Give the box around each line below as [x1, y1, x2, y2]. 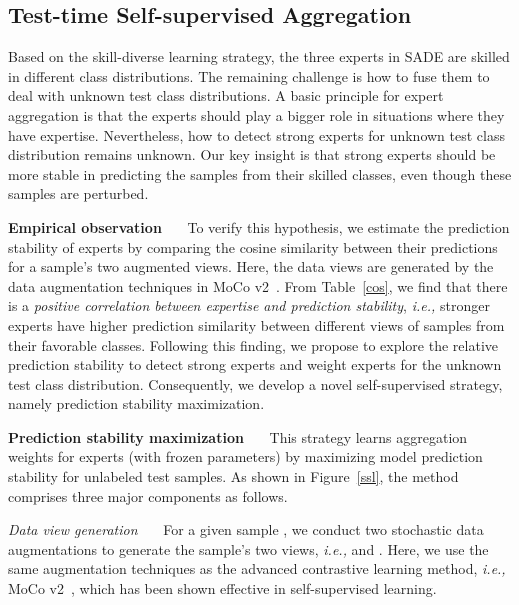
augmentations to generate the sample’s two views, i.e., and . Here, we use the [8, 538, 489, 559]
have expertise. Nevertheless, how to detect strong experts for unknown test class [8, 124, 505, 145]
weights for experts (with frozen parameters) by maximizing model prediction [8, 446, 483, 467]
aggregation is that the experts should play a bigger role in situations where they [8, 104, 505, 125]
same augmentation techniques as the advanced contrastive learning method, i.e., [8, 558, 506, 579]
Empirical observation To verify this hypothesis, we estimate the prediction [8, 216, 510, 237]
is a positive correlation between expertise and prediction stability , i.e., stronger [8, 295, 490, 316]
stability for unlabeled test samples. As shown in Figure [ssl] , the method [8, 466, 459, 487]
